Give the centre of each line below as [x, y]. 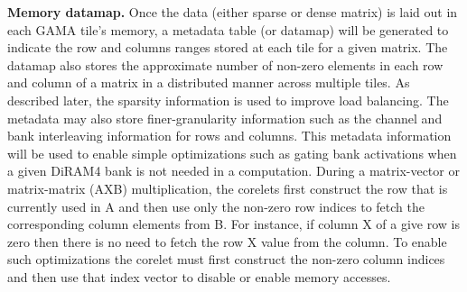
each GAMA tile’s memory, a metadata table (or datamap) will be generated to [228, 29]
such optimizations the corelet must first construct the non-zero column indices [226, 259]
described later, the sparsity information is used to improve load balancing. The [228, 100]
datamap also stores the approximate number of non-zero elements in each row [225, 64]
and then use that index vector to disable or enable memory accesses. [199, 276]
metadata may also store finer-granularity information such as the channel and [225, 118]
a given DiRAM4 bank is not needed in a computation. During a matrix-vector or [233, 171]
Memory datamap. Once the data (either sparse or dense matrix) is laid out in [233, 12]
